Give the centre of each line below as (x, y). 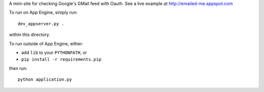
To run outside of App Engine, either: (46, 43)
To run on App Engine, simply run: (43, 13)
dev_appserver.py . (41, 24)
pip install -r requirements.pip (61, 59)
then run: (18, 68)
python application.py (45, 80)
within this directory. (30, 35)
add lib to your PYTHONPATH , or (54, 52)
